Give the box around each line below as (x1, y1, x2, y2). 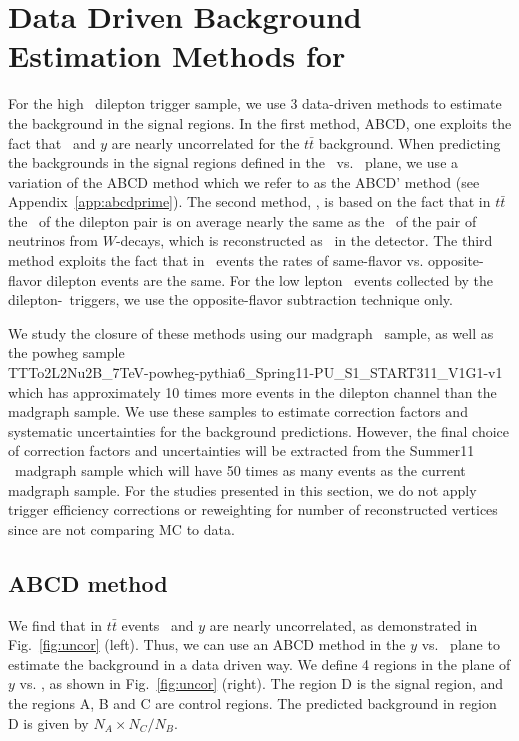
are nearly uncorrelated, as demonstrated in (209, 614, 478, 635)
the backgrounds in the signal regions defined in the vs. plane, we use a (8, 152, 459, 173)
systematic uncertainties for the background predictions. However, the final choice (8, 420, 509, 441)
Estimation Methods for (8, 35, 346, 76)
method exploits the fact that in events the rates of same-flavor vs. (8, 250, 424, 271)
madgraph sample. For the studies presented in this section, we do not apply (8, 479, 477, 500)
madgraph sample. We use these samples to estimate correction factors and (8, 401, 468, 422)
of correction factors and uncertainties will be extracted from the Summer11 (8, 440, 475, 461)
